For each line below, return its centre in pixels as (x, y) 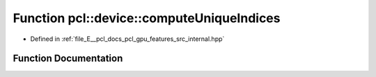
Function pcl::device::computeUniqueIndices (147, 18)
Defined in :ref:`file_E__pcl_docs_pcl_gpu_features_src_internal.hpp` (127, 39)
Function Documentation (68, 59)
